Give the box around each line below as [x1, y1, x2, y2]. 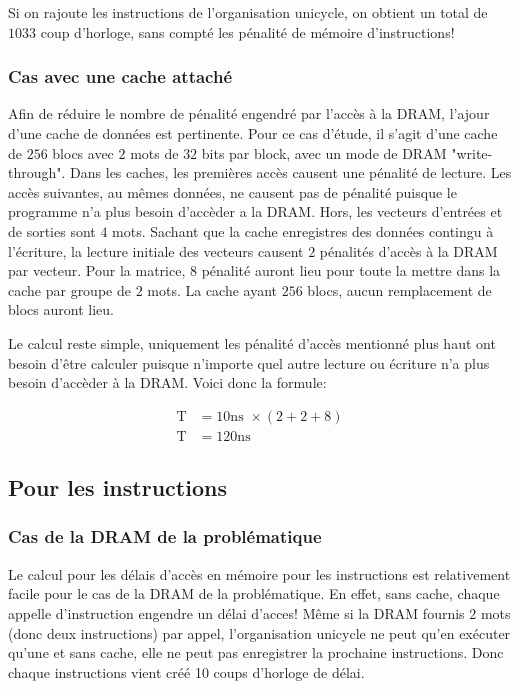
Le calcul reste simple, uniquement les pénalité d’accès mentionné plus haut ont [8, 332, 496, 353]
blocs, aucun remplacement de [307, 279, 492, 300]
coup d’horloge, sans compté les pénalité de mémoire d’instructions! [40, 21, 455, 42]
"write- [451, 142, 493, 163]
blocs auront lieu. [8, 299, 114, 320]
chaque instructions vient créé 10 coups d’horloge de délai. [8, 661, 365, 682]
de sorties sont [8, 220, 96, 241]
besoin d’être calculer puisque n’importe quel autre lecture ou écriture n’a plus [8, 352, 490, 373]
